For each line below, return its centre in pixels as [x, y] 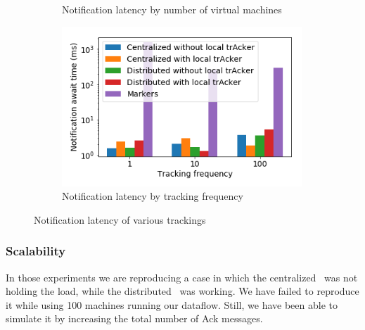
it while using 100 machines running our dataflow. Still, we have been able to [172, 304]
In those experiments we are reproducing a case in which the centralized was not [182, 277]
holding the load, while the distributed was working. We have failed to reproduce [182, 291]
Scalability [36, 251]
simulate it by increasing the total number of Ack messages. [134, 318]
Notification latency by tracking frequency [153, 196]
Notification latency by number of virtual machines [172, 9]
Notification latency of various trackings [120, 219]
